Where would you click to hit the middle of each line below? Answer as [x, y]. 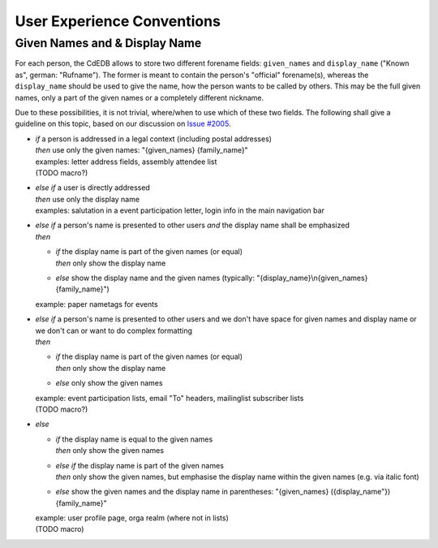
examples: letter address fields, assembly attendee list [126, 162]
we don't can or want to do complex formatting [114, 330]
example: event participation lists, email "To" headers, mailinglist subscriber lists [170, 398]
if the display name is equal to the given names [134, 439]
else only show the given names [109, 383]
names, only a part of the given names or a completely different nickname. [140, 97]
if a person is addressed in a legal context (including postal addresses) [153, 139]
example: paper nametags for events [97, 304]
